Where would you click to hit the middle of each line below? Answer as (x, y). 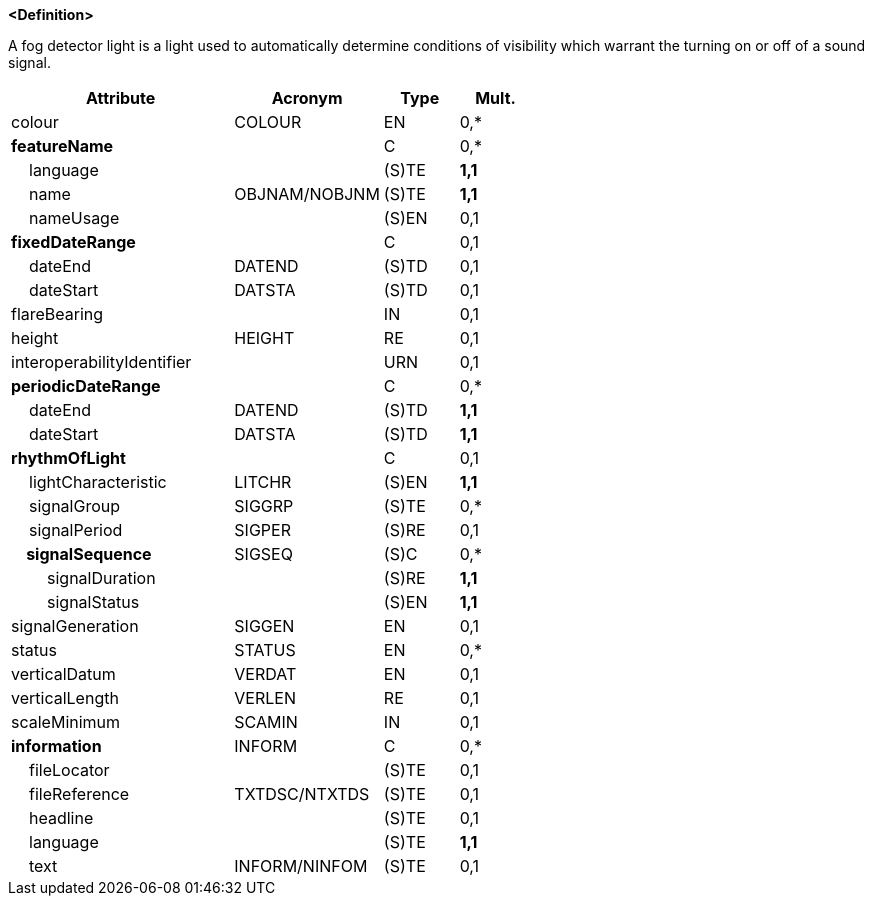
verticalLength (65, 698)
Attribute (121, 98)
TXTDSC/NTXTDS (302, 794)
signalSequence (89, 554)
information (56, 746)
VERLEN (265, 698)
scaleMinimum (66, 722)
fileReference (79, 794)
